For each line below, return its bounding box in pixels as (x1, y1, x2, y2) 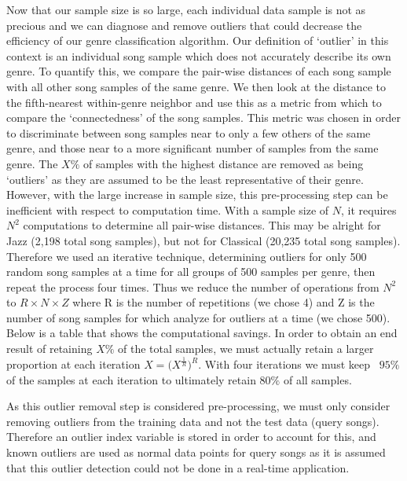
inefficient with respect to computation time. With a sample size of (6, 201, 329, 218)
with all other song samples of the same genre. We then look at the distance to (6, 78, 387, 94)
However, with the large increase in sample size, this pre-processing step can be (6, 186, 388, 203)
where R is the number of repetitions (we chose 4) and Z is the (72, 294, 375, 310)
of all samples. (283, 371, 352, 387)
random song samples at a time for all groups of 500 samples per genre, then (6, 263, 376, 280)
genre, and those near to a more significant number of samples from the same (6, 140, 379, 156)
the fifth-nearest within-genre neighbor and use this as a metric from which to (6, 94, 382, 110)
